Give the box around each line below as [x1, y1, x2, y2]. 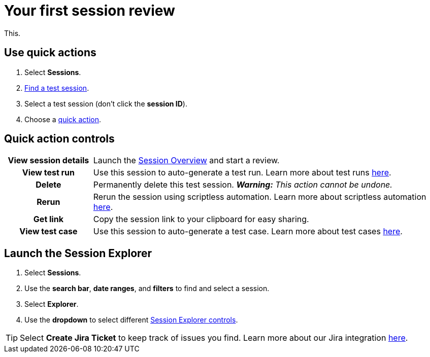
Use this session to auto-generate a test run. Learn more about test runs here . [93, 167, 391, 178]
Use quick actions [4, 46, 96, 59]
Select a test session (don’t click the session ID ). [24, 99, 187, 108]
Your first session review [4, 2, 175, 19]
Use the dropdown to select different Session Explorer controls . [24, 315, 238, 325]
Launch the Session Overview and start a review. [93, 155, 280, 166]
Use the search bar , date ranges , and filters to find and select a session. [24, 284, 270, 293]
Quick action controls [4, 132, 115, 146]
